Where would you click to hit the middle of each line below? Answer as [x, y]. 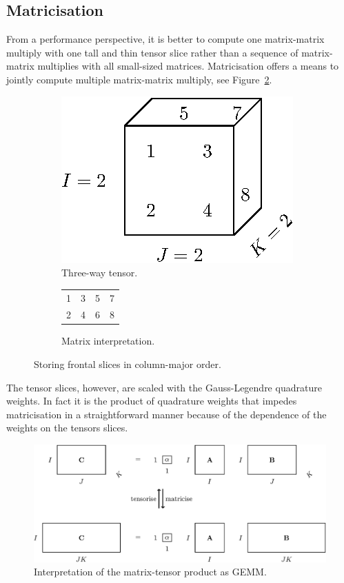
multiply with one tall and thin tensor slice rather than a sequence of [152, 52]
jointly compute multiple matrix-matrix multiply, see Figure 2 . [139, 79]
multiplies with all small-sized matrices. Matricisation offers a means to [188, 66]
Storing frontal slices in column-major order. [128, 364]
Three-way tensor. [100, 273]
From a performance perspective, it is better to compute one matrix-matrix [165, 39]
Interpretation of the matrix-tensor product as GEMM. [150, 572]
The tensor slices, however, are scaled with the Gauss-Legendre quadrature [164, 387]
